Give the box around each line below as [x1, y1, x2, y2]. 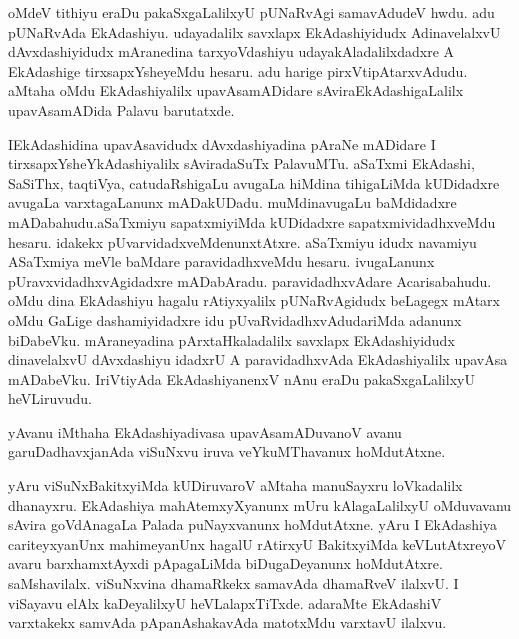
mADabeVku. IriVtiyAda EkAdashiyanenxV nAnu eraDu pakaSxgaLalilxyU [8, 368, 475, 389]
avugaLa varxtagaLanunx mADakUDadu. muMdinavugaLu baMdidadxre [8, 192, 457, 213]
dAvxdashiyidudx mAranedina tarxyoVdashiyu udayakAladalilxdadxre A [8, 41, 455, 62]
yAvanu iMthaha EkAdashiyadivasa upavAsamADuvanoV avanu [8, 421, 402, 442]
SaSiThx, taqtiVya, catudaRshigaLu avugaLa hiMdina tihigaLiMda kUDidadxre [8, 172, 500, 193]
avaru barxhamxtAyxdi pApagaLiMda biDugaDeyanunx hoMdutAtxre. [8, 553, 443, 574]
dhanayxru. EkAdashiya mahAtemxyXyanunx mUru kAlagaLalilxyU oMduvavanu [8, 494, 512, 515]
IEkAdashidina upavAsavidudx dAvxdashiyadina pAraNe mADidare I [8, 133, 436, 154]
